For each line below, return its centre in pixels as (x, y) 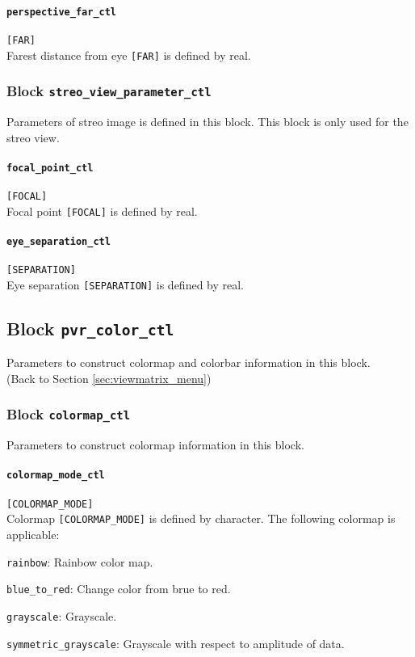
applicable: (33, 534)
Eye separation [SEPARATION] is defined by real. (126, 284)
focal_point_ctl (50, 168)
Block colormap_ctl (69, 414)
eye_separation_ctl (59, 241)
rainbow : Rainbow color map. (80, 561)
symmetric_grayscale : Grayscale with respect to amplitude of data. (176, 643)
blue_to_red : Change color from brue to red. (119, 589)
